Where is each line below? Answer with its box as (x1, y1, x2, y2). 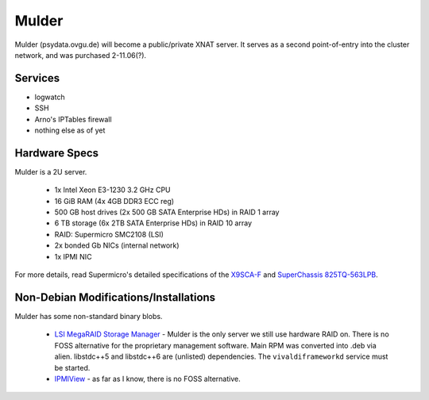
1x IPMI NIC (54, 252, 92, 261)
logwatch (34, 92, 65, 102)
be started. (54, 363, 91, 372)
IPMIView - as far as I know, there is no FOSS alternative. (54, 374, 242, 383)
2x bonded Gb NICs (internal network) (54, 240, 180, 250)
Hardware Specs (14, 146, 99, 160)
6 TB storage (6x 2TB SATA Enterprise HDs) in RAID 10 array (54, 218, 252, 228)
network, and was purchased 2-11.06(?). (14, 50, 147, 60)
